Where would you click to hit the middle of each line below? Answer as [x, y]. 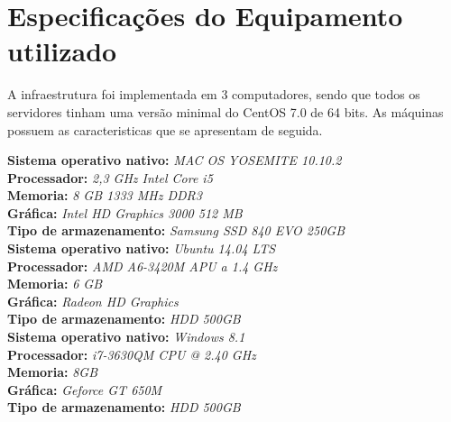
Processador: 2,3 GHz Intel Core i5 [110, 177]
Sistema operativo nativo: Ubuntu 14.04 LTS [142, 248]
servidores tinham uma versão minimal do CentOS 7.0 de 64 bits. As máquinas [225, 111]
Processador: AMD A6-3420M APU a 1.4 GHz [143, 266]
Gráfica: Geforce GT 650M [85, 389]
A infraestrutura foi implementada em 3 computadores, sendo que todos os [214, 94]
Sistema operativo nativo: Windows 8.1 [126, 337]
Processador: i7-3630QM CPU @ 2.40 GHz [132, 354]
